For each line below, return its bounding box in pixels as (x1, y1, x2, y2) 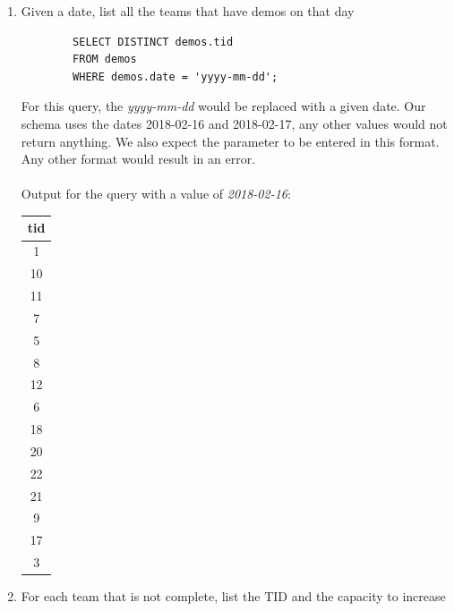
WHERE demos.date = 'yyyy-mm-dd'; (73, 70, 278, 83)
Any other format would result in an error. (21, 149, 256, 168)
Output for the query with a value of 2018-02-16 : (21, 184, 291, 203)
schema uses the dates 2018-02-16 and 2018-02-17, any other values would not (21, 114, 448, 132)
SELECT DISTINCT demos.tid (73, 35, 234, 48)
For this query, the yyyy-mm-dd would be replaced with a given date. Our (21, 97, 426, 115)
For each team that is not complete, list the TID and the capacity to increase (21, 587, 446, 606)
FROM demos (73, 53, 137, 66)
